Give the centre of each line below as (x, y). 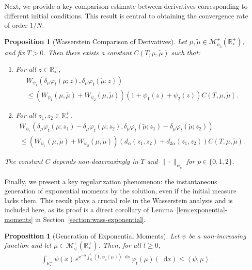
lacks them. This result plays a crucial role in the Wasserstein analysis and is (119, 200)
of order (16, 25)
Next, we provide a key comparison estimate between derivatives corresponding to (126, 6)
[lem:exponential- (202, 210)
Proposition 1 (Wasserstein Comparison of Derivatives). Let (96, 41)
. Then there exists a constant (87, 53)
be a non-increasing (217, 235)
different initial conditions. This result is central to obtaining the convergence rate (126, 15)
